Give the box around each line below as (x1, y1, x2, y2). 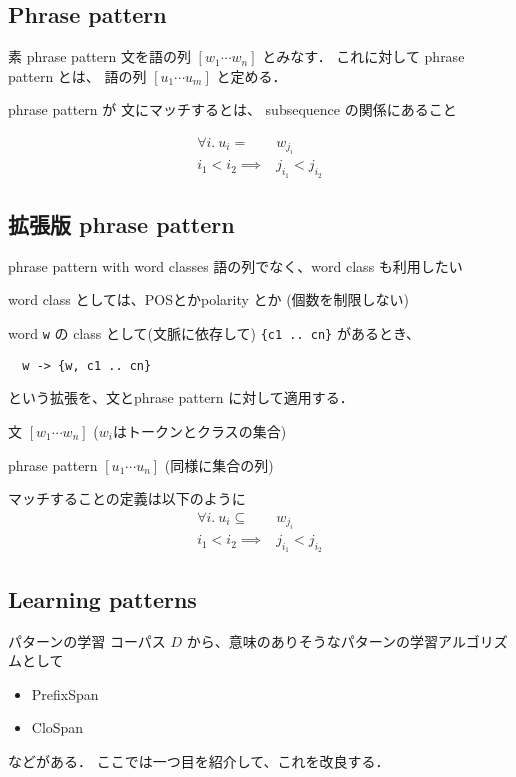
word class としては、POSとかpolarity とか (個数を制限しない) (8, 289, 410, 310)
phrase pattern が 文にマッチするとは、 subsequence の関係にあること (8, 99, 457, 120)
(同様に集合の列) (164, 454, 274, 475)
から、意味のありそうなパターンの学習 (186, 630, 439, 651)
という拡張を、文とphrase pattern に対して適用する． (8, 387, 354, 408)
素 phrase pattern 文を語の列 (8, 46, 191, 67)
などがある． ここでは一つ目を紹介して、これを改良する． (8, 750, 390, 771)
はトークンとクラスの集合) (112, 420, 287, 441)
